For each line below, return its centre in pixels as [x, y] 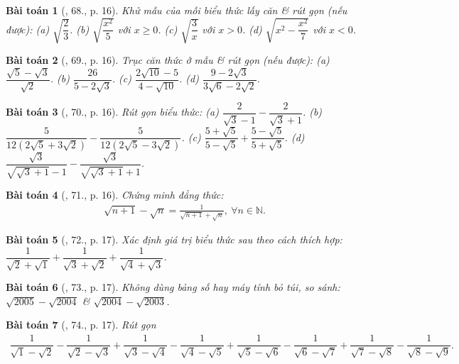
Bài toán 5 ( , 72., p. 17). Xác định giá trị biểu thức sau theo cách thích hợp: [174, 239]
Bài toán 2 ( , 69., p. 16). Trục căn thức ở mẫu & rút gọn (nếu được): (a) [168, 60]
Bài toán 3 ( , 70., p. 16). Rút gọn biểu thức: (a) [112, 112]
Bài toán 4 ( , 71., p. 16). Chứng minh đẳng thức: [115, 195]
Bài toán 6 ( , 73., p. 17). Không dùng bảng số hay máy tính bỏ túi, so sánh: [173, 287]
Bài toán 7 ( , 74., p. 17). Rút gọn [81, 325]
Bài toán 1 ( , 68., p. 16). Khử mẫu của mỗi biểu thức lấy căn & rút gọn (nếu [177, 10]
